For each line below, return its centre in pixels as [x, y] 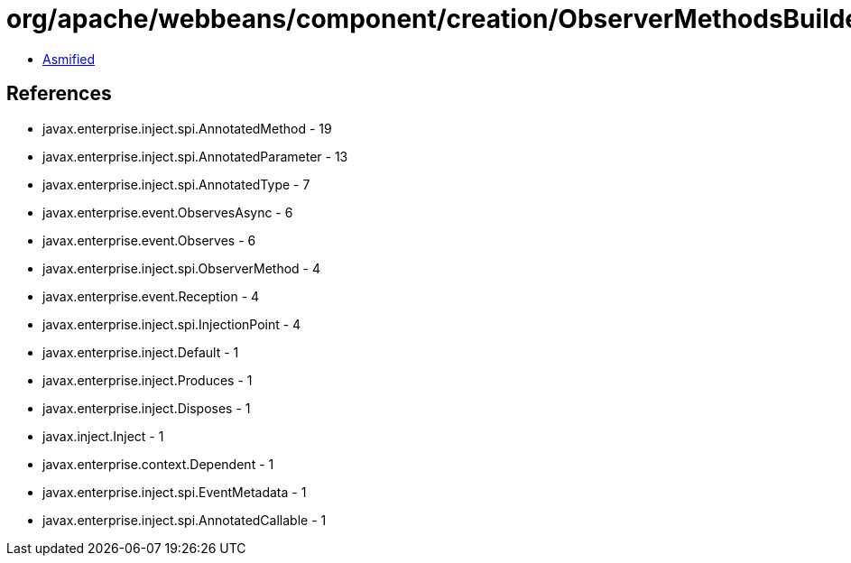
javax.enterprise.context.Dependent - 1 [158, 464]
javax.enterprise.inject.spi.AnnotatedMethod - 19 [187, 128]
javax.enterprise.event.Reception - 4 [151, 296]
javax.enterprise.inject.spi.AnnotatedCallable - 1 [185, 520]
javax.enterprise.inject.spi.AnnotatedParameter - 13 [195, 156]
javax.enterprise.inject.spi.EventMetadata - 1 [175, 492]
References [59, 94]
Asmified [69, 59]
